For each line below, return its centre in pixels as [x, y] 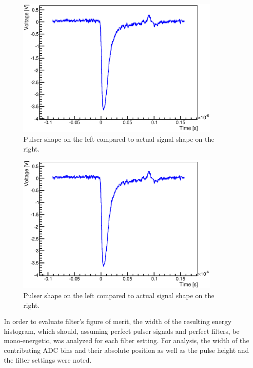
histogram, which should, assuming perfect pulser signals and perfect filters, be [122, 331]
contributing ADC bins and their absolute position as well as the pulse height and [126, 350]
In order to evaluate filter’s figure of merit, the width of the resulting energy [118, 321]
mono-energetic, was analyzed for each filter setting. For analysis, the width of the [127, 340]
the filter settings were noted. [48, 359]
